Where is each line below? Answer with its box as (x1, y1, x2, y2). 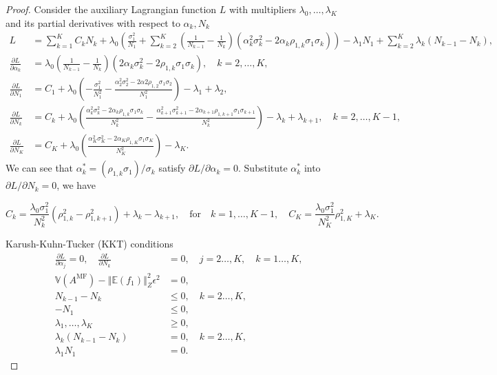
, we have (56, 178, 96, 192)
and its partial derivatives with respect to (6, 15, 180, 30)
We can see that (6, 161, 74, 175)
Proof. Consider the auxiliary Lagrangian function (6, 2, 217, 16)
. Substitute (238, 161, 288, 175)
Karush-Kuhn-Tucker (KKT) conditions (6, 236, 173, 250)
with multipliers (229, 2, 296, 16)
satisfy (158, 161, 186, 175)
